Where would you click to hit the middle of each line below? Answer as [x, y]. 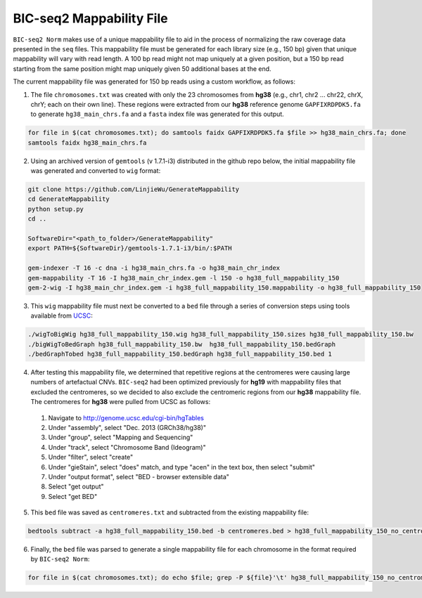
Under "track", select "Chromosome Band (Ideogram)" [127, 447]
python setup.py [56, 209]
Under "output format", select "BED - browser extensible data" [139, 476]
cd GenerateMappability [69, 199]
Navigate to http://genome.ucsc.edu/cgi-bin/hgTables [126, 417]
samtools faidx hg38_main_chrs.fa [87, 143]
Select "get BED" [73, 496]
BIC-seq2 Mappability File [90, 18]
